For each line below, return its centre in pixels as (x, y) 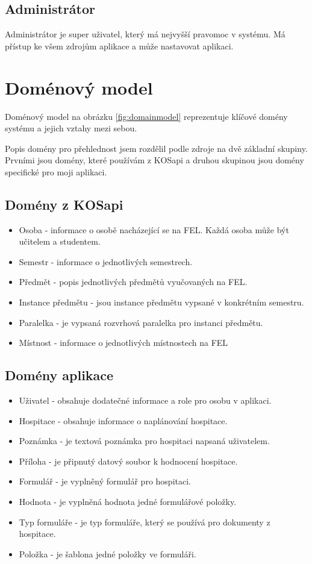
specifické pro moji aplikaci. (56, 171)
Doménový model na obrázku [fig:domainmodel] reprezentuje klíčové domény (146, 116)
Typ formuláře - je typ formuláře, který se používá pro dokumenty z (145, 522)
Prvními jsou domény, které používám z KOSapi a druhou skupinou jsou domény (154, 160)
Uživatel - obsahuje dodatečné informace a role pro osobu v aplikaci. (145, 400)
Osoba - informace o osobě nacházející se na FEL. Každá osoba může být (154, 229)
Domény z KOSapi (64, 204)
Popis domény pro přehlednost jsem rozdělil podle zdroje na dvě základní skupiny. (156, 148)
